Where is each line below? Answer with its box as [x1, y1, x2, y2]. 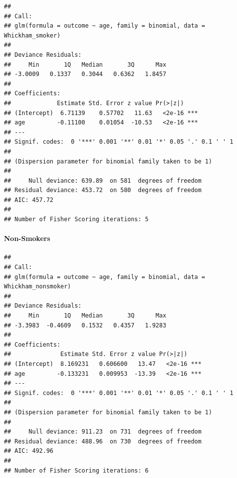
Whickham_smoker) [4, 32, 61, 39]
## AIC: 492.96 [4, 447, 54, 455]
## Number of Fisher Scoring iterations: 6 [4, 467, 149, 474]
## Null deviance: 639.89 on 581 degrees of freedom [4, 177, 202, 184]
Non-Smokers [4, 233, 50, 243]
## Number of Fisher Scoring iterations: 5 [4, 216, 149, 223]
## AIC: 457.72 [4, 196, 54, 203]
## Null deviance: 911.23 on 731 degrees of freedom [4, 428, 202, 436]
